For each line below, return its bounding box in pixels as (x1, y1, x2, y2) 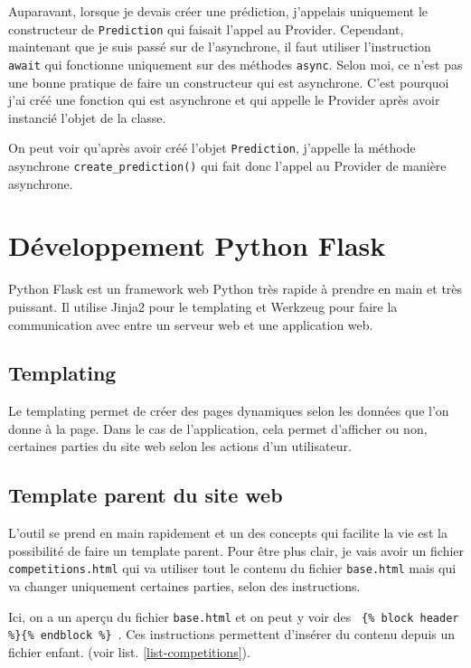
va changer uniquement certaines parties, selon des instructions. (8, 577, 361, 596)
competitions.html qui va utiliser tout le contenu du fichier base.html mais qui (8, 559, 457, 578)
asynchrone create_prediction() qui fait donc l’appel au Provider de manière (8, 155, 447, 174)
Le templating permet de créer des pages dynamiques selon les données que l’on (8, 401, 449, 420)
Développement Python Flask (8, 227, 386, 264)
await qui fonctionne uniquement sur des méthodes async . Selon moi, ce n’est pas (8, 54, 463, 73)
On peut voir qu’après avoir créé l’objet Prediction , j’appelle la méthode (8, 138, 416, 157)
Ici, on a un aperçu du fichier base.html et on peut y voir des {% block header (8, 607, 459, 626)
